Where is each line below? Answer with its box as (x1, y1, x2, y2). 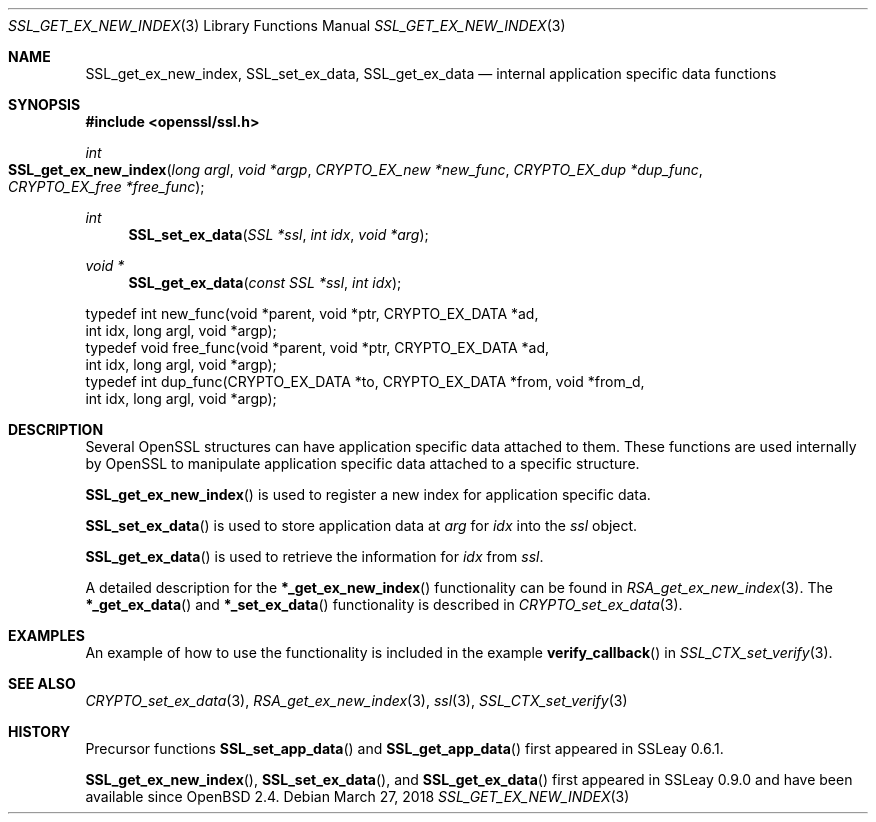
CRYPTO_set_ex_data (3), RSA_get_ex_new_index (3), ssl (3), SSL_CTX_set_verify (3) (85, 692, 628, 709)
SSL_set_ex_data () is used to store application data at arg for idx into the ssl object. (85, 517, 638, 534)
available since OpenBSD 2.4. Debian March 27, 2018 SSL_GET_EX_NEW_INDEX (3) (85, 788, 630, 805)
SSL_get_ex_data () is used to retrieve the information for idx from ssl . (85, 548, 544, 565)
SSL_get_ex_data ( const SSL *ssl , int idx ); (128, 274, 402, 291)
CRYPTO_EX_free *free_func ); (8, 178, 205, 195)
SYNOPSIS (8, 96, 81, 113)
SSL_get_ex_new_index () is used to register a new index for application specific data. (85, 486, 651, 503)
